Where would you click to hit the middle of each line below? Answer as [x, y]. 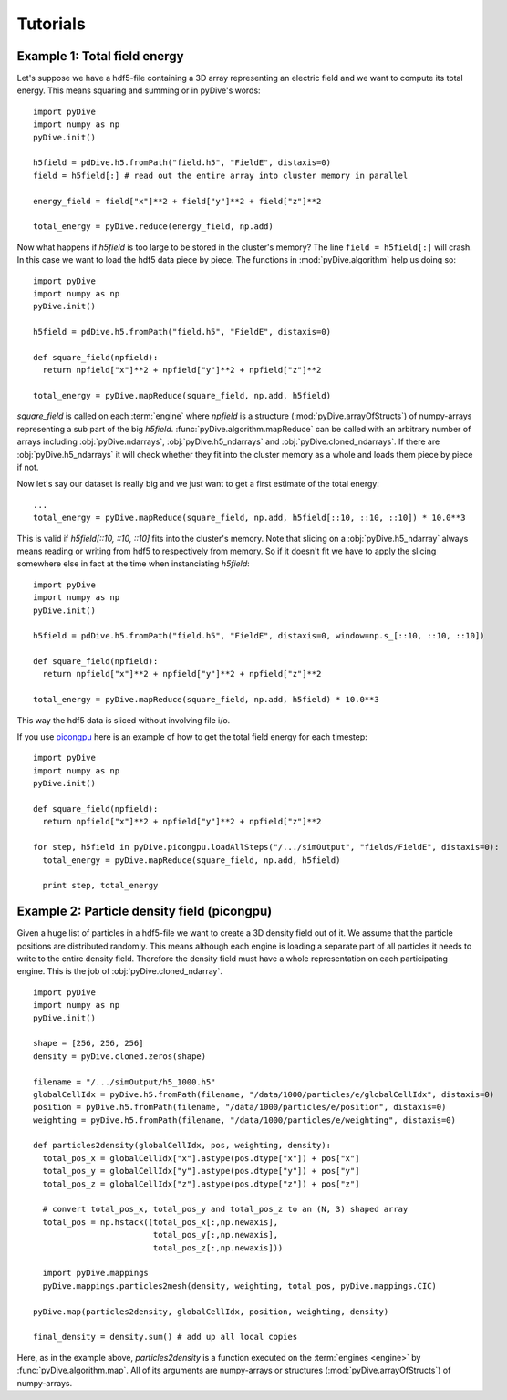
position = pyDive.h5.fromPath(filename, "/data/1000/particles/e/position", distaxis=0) [240, 1107]
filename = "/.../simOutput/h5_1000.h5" [124, 1082]
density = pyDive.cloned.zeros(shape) [120, 1056]
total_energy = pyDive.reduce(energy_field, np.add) [153, 227]
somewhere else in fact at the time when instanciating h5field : [133, 564]
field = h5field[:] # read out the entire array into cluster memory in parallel [221, 175]
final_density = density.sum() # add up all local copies [166, 1337]
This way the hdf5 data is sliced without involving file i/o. [124, 720]
